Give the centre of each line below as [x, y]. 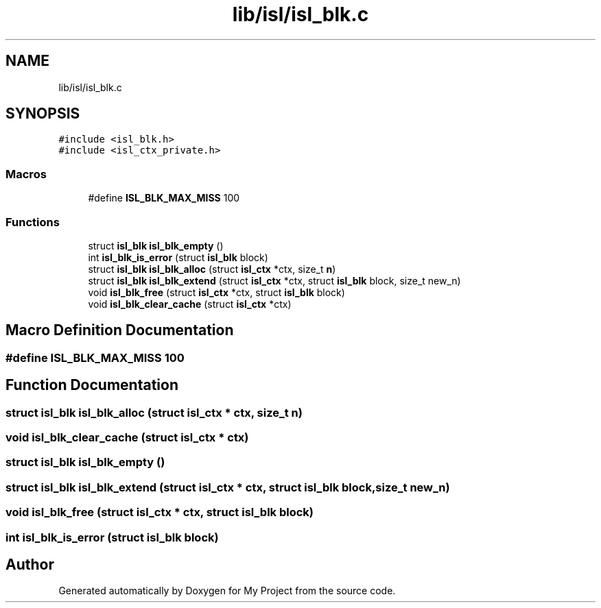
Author [30, 564]
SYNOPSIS [43, 114]
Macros [26, 174]
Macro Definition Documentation [120, 330]
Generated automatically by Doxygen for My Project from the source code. [227, 591]
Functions [33, 222]
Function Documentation [92, 385]
